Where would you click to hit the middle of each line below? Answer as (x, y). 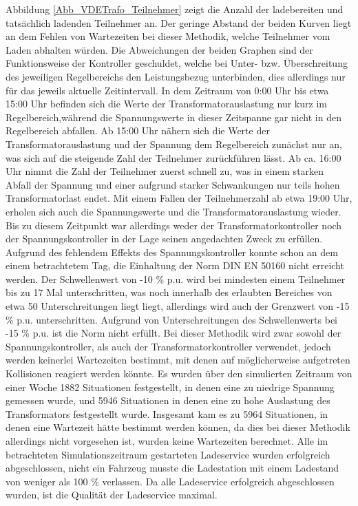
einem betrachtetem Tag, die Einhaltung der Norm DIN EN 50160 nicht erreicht (175, 265)
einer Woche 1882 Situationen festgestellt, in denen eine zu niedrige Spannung (170, 387)
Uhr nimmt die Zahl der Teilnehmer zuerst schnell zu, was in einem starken (165, 171)
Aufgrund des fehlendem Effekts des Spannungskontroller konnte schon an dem (172, 252)
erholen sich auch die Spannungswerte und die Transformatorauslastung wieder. (173, 211)
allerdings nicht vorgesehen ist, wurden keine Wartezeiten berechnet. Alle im (167, 441)
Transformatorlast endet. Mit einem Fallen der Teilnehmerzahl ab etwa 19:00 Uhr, (179, 198)
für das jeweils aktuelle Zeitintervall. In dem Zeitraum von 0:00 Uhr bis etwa (167, 90)
